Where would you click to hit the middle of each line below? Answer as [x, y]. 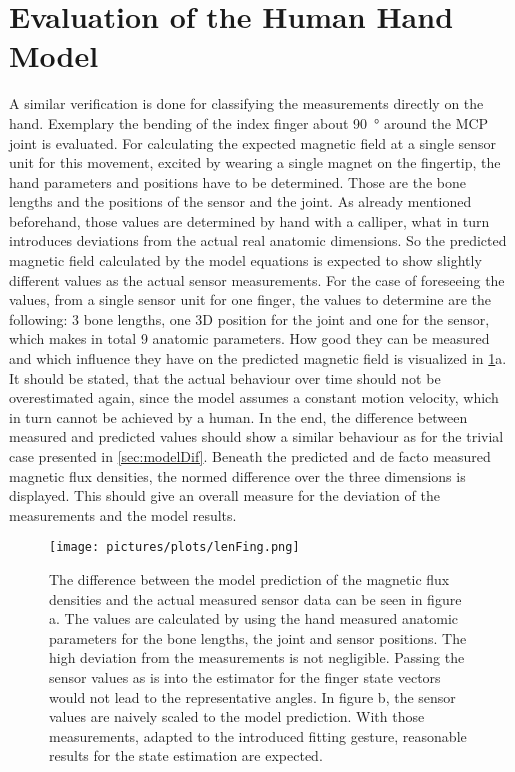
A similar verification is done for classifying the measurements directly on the [246, 103]
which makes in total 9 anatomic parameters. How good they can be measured [249, 338]
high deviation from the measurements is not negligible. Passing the [257, 657]
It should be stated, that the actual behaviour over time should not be [225, 377]
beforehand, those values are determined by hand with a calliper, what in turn [249, 220]
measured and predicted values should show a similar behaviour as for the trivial [256, 436]
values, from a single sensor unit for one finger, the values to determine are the [250, 299]
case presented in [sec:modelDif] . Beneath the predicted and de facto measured [250, 456]
